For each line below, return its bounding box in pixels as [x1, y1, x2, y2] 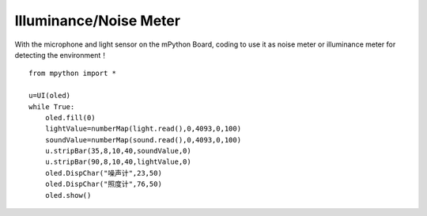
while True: [28, 102, 75, 111]
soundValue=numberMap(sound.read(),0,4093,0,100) [44, 135, 241, 144]
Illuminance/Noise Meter [14, 12, 181, 29]
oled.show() [44, 191, 92, 199]
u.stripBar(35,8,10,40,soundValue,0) [44, 146, 191, 156]
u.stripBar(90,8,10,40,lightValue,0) [44, 157, 191, 166]
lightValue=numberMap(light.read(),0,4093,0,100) [44, 124, 241, 134]
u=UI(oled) [28, 91, 71, 100]
